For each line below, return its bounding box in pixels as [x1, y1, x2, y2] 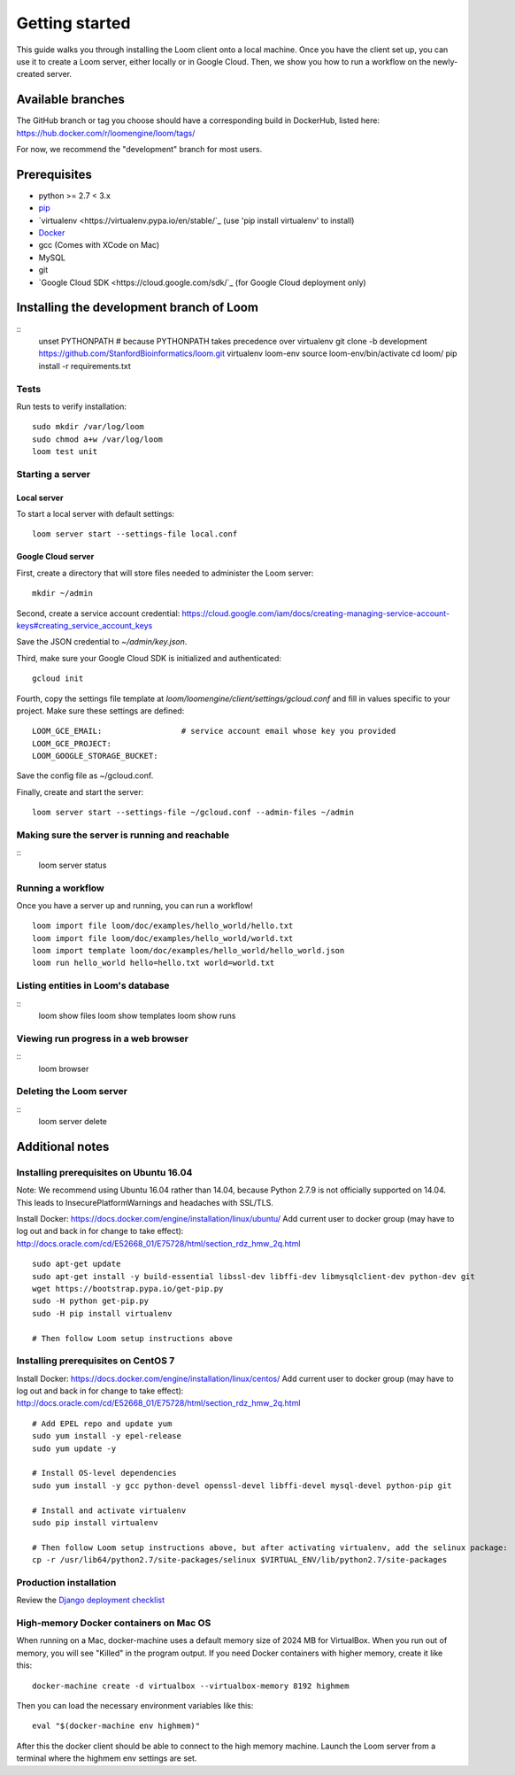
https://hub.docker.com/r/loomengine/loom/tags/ [16, 127, 196, 138]
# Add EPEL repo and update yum [32, 1418, 173, 1429]
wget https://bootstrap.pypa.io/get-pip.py [32, 1284, 224, 1293]
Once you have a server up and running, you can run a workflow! [16, 899, 254, 911]
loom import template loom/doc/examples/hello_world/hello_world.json [32, 945, 345, 956]
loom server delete [38, 1116, 108, 1127]
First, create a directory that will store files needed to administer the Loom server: [16, 567, 314, 578]
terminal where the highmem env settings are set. [16, 1753, 197, 1763]
